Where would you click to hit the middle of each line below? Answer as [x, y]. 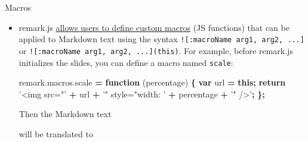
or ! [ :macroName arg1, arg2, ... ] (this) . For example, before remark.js [156, 50]
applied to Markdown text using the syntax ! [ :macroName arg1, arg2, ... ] [161, 39]
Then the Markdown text [65, 114]
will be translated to [56, 133]
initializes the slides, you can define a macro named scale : [126, 62]
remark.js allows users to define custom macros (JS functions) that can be [154, 27]
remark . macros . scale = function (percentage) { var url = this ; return [152, 82]
